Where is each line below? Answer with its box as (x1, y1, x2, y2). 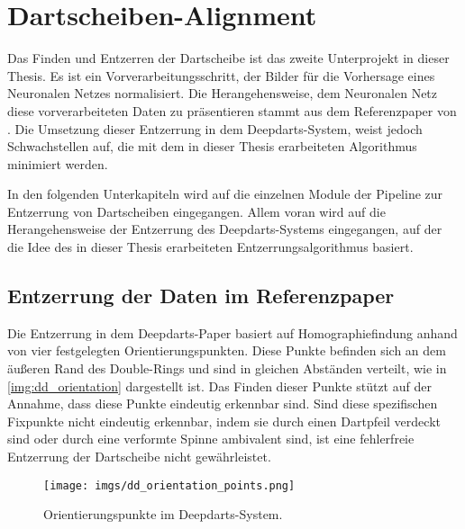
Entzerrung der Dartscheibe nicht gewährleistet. (7, 447, 271, 466)
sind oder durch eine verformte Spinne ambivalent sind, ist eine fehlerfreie (7, 429, 415, 448)
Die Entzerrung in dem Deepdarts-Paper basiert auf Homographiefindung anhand (7, 323, 458, 342)
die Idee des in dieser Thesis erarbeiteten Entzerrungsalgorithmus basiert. (7, 238, 414, 256)
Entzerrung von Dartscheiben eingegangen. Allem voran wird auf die (7, 202, 386, 220)
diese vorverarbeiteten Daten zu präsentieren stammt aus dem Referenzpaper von (7, 101, 457, 120)
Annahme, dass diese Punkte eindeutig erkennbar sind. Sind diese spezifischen (7, 394, 438, 413)
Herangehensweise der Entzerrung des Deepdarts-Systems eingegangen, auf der (7, 220, 442, 238)
